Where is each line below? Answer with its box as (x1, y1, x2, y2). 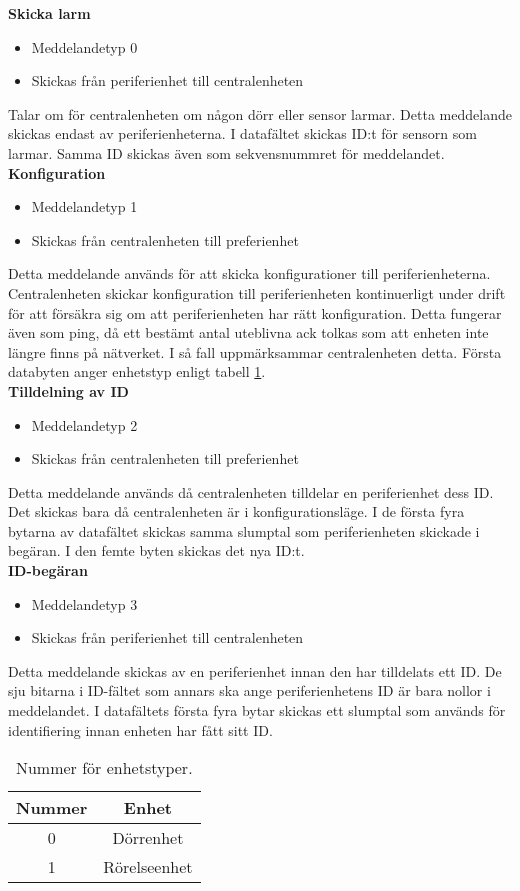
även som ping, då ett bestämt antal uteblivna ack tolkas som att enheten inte (8, 322, 489, 343)
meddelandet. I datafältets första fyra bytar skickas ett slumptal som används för (8, 700, 506, 721)
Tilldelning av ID (8, 380, 129, 401)
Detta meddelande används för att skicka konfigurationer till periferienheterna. (8, 263, 491, 284)
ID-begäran (8, 560, 88, 581)
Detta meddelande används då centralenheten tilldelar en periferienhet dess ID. (8, 481, 494, 502)
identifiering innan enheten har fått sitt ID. (8, 719, 273, 740)
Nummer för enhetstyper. (15, 756, 193, 780)
